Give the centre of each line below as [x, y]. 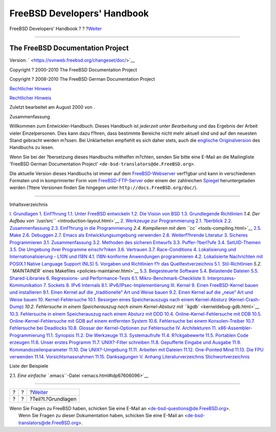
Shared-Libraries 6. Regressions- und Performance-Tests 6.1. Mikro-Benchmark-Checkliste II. [108, 278]
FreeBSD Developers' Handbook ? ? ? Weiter [56, 29]
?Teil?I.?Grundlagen [53, 399]
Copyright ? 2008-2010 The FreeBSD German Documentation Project [82, 79]
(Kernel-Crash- [244, 299]
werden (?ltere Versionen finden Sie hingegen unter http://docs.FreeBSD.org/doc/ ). [103, 188]
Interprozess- [222, 278]
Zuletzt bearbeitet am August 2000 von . [52, 107]
